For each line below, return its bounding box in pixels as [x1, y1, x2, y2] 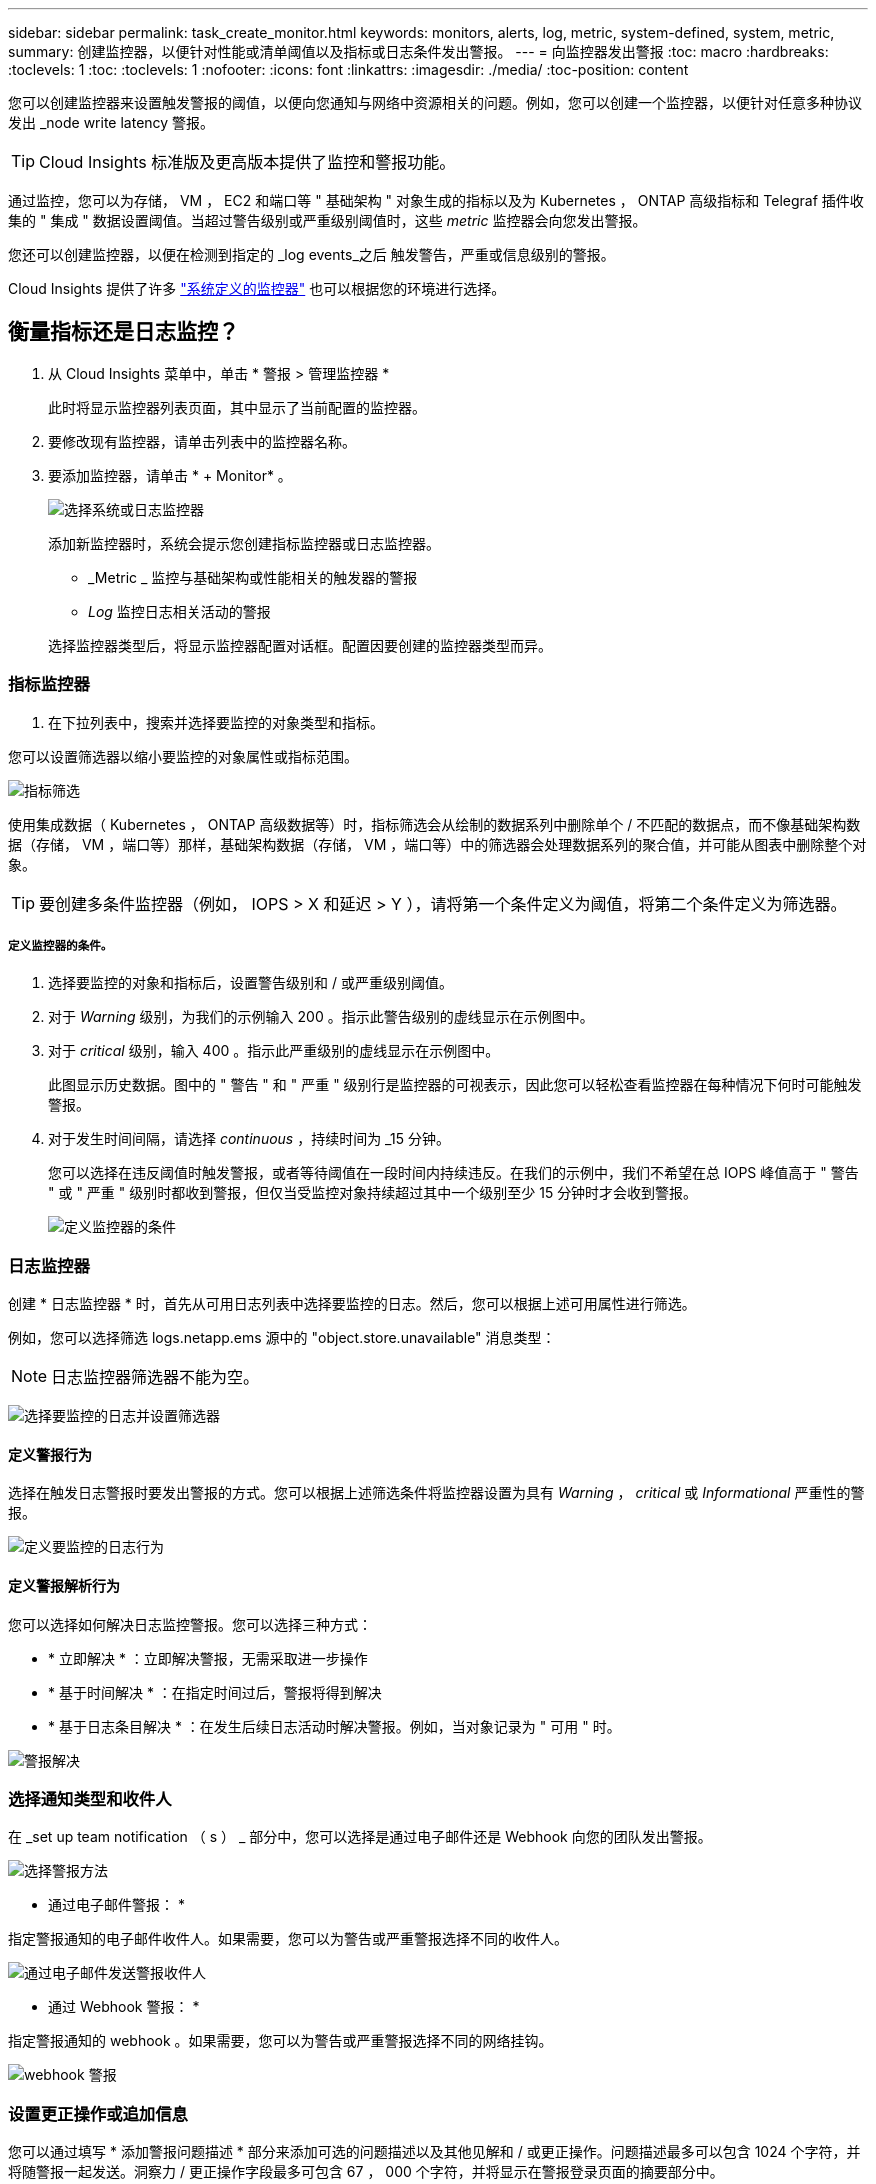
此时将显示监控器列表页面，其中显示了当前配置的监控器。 [48, 398, 426, 416]
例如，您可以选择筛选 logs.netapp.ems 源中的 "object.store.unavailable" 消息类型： [8, 1329, 556, 1347]
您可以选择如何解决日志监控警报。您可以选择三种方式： [8, 1615, 372, 1633]
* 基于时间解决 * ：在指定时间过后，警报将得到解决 [48, 1683, 382, 1701]
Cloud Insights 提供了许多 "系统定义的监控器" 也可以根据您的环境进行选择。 [8, 280, 506, 297]
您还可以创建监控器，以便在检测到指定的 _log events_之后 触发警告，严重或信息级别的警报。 [8, 246, 615, 263]
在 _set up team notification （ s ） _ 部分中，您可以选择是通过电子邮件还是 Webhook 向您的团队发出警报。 [8, 1828, 712, 1846]
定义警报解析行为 [8, 1576, 120, 1594]
